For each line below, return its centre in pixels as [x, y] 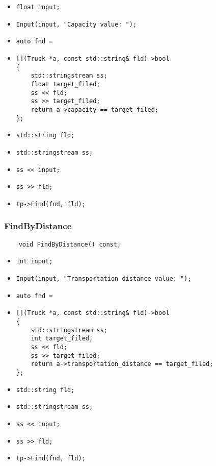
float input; [38, 7]
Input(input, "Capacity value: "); [76, 24]
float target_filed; [65, 84]
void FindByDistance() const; [70, 244]
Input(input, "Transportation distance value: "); [104, 279]
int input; [34, 262]
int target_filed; [62, 339]
